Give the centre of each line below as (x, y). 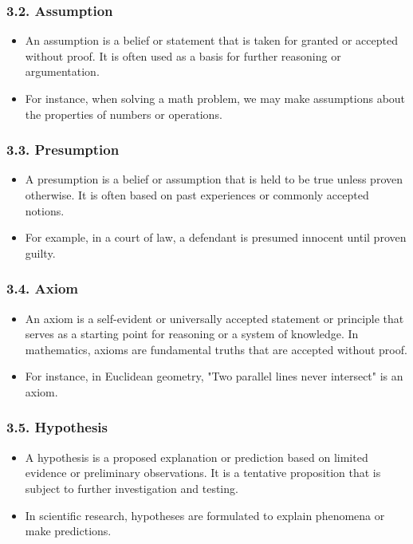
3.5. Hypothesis (57, 427)
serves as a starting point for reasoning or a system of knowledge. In (192, 334)
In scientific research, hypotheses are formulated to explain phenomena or (205, 515)
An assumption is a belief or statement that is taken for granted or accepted (211, 40)
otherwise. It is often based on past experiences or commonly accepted (197, 195)
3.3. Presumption (63, 150)
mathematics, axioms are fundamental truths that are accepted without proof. (216, 349)
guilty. (40, 252)
